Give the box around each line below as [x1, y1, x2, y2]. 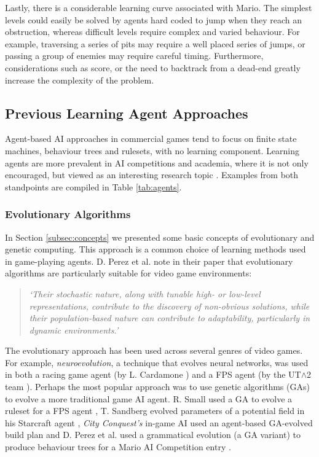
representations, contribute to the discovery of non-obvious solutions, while [29, 299, 310, 312]
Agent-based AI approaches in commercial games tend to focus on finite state [5, 132, 297, 145]
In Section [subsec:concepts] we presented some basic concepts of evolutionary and [5, 230, 315, 243]
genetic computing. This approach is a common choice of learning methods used [5, 243, 306, 256]
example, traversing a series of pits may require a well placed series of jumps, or [5, 37, 305, 50]
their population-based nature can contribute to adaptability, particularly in [29, 311, 310, 324]
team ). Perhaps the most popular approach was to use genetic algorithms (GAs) [5, 380, 310, 393]
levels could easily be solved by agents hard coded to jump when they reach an [5, 13, 302, 26]
